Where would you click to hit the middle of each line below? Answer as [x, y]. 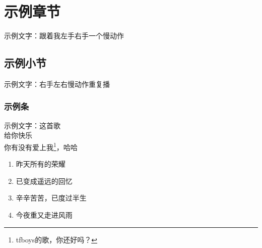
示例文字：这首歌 [32, 125]
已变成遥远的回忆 [44, 181]
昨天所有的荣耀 [41, 164]
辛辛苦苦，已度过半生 [51, 198]
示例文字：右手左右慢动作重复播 [57, 84]
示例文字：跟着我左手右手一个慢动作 [64, 36]
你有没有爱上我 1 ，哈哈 [41, 146]
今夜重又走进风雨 [44, 214]
